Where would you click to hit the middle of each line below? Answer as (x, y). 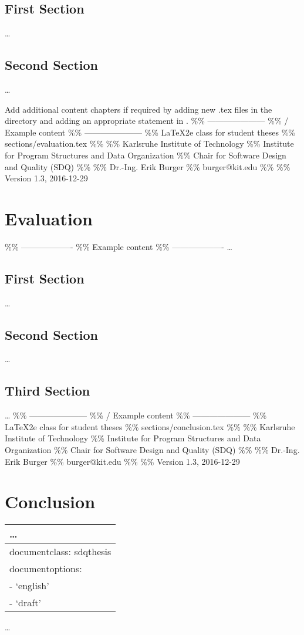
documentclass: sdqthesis (60, 552)
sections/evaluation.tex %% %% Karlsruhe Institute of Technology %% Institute (149, 143)
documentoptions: (46, 569)
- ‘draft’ (25, 603)
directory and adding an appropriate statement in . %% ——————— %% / (147, 121)
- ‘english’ (29, 586)
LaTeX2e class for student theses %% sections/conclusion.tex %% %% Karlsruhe (150, 426)
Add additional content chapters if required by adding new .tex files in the (139, 109)
